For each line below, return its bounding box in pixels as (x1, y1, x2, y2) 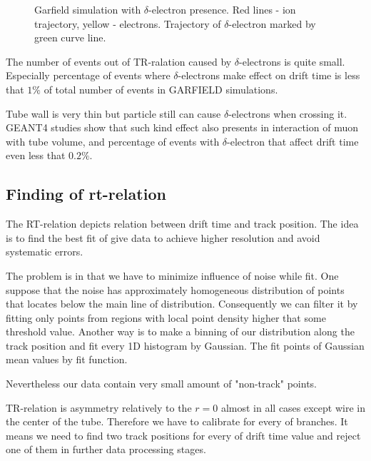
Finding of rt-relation (6, 183, 166, 205)
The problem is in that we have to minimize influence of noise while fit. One (6, 268, 339, 283)
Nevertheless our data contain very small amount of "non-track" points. (6, 376, 317, 391)
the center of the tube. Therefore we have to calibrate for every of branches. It (6, 414, 348, 429)
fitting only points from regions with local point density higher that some (6, 310, 326, 325)
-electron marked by (228, 16, 316, 31)
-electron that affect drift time (227, 133, 359, 148)
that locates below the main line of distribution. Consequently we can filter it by (6, 296, 358, 311)
